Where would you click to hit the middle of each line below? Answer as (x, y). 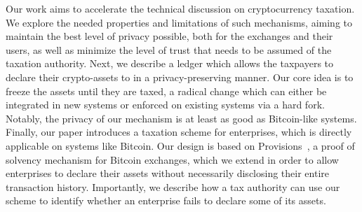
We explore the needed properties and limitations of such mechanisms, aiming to (179, 22)
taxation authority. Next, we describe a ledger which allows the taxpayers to (170, 63)
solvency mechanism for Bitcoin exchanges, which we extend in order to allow (172, 159)
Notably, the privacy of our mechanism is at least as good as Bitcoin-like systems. (181, 118)
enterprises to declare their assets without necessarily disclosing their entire (167, 173)
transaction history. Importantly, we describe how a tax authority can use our (173, 186)
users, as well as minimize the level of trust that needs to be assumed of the (169, 49)
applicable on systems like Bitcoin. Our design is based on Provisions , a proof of (180, 145)
